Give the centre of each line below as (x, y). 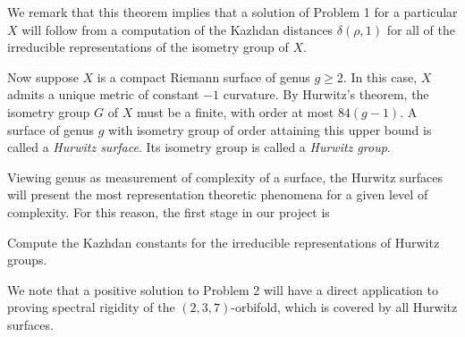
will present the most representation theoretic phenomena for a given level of (218, 194)
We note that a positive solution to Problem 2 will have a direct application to (223, 289)
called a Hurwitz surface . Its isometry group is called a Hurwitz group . (199, 147)
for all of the (421, 29)
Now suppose (43, 76)
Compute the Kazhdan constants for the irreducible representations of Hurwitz (224, 242)
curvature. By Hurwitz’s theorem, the (326, 94)
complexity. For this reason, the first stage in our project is (169, 211)
